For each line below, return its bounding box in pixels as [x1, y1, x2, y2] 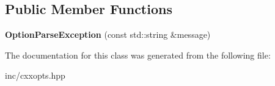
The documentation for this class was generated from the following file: [5, 48, 271, 61]
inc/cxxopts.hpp [5, 69, 65, 82]
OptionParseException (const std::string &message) [5, 28, 211, 41]
